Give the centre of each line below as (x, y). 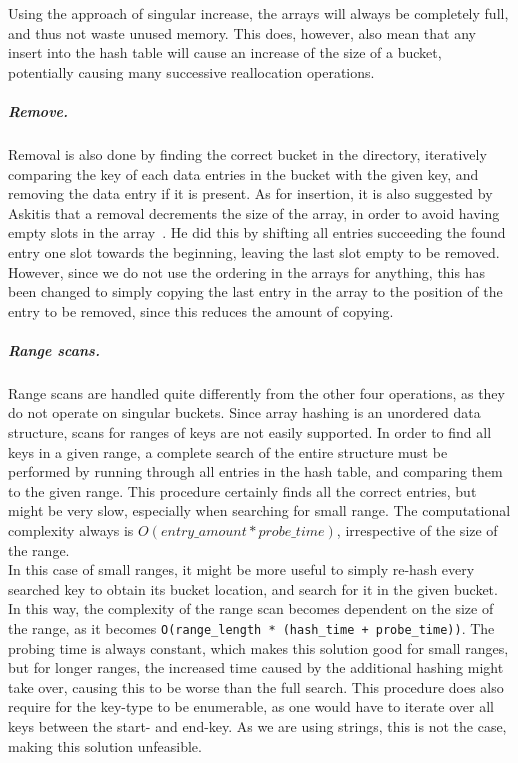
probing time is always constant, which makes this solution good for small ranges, (258, 647)
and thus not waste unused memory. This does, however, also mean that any (242, 32)
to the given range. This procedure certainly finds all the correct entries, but (242, 490)
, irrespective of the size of (417, 530)
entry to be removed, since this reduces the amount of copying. (201, 310)
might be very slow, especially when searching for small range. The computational (259, 510)
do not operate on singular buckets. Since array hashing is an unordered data (244, 412)
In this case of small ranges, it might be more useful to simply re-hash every (241, 569)
